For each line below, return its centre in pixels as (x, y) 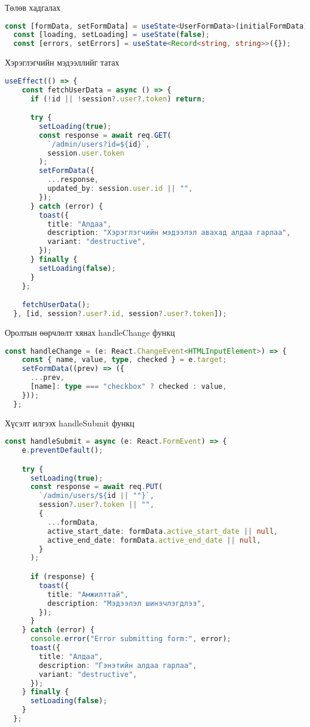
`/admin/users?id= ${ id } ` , (99, 144)
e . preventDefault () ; (62, 451)
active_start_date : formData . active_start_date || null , (163, 531)
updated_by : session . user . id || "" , (120, 189)
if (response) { (62, 577)
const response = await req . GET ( (105, 135)
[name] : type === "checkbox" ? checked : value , (128, 387)
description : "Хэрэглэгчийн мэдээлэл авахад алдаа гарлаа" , (169, 233)
